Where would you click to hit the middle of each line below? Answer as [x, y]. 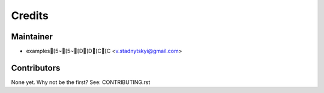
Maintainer [32, 37]
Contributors [36, 68]
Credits [30, 15]
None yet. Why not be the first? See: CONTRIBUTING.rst [81, 82]
